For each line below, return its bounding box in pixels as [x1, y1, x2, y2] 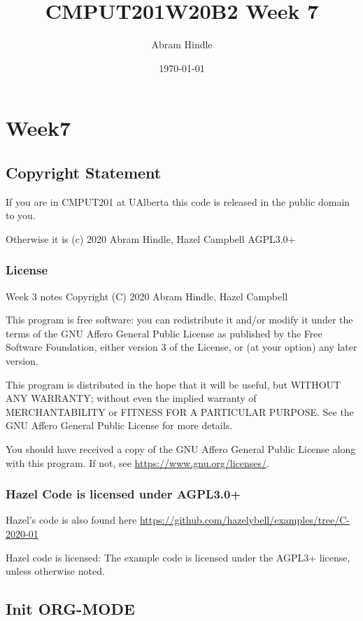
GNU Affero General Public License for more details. [6, 418, 233, 433]
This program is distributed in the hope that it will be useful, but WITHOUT [6, 377, 341, 391]
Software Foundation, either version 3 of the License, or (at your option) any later [6, 340, 357, 354]
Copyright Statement [6, 161, 162, 183]
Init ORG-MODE [6, 598, 135, 620]
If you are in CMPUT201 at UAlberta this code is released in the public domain [6, 194, 350, 209]
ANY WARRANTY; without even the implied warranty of [6, 391, 257, 405]
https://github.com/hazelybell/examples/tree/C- [139, 512, 350, 527]
